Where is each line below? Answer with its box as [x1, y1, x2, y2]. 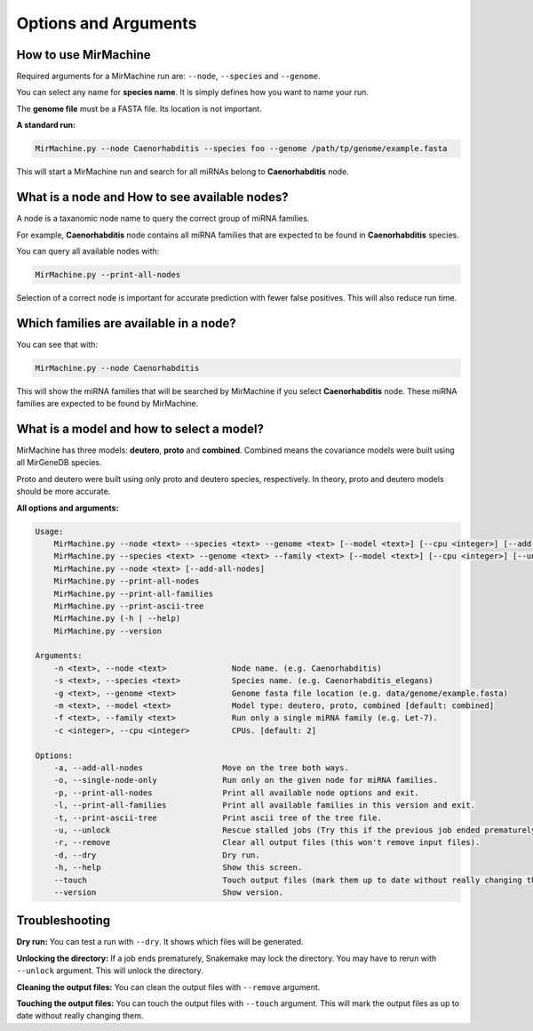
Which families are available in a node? [16, 316, 237, 331]
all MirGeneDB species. [16, 457, 102, 468]
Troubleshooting [16, 913, 111, 929]
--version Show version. [53, 887, 284, 898]
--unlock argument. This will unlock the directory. [16, 965, 203, 976]
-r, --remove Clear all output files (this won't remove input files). [53, 837, 481, 848]
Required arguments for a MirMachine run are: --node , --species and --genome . [16, 71, 321, 82]
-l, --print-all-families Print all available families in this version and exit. [53, 801, 475, 810]
